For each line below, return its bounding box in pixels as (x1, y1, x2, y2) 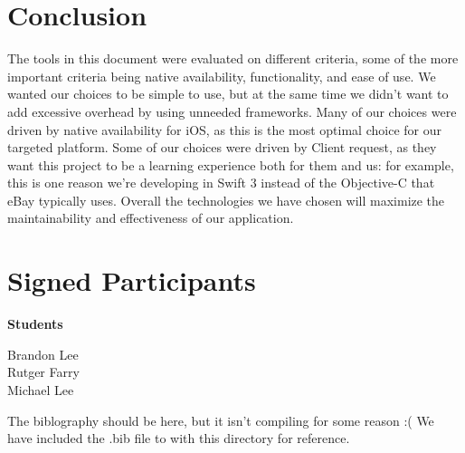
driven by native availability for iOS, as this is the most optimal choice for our (7, 120, 441, 139)
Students (7, 314, 63, 333)
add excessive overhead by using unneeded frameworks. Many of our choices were (7, 101, 457, 120)
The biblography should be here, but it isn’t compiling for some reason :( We (7, 410, 434, 429)
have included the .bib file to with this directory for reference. (7, 429, 350, 448)
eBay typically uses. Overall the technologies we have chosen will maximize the (7, 190, 445, 209)
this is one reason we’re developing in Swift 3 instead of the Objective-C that (7, 173, 435, 192)
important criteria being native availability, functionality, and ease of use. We (7, 66, 436, 85)
